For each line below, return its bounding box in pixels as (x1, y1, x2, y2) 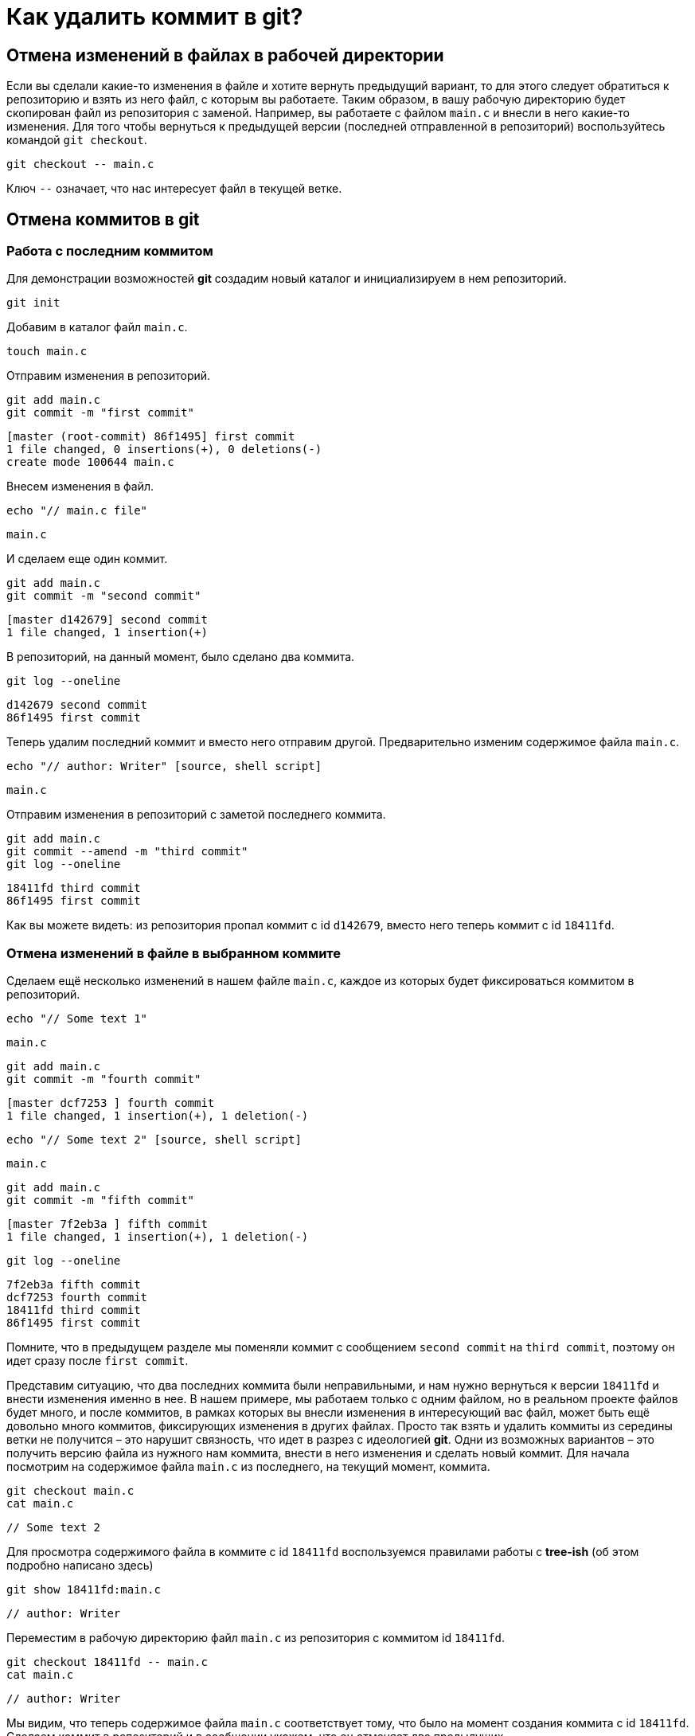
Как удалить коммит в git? (6, 3, 303, 30)
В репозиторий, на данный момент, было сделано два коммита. (6, 650, 355, 664)
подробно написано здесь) (6, 1558, 154, 1573)
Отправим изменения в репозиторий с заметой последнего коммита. (6, 807, 386, 822)
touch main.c (6, 345, 88, 358)
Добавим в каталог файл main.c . (6, 320, 188, 334)
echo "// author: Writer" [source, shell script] (6, 760, 322, 773)
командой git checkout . (6, 133, 147, 147)
